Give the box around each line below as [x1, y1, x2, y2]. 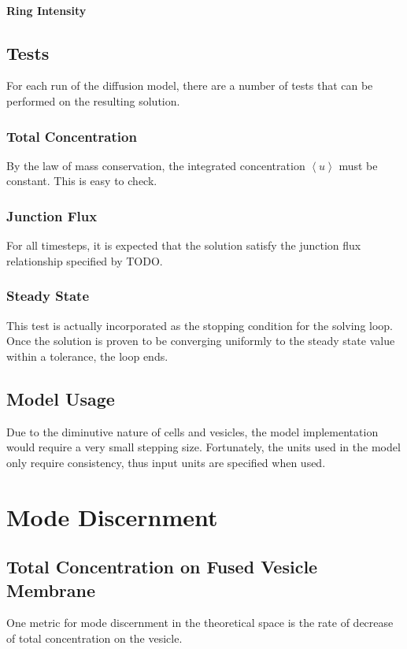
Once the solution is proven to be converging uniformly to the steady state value [6, 332, 395, 349]
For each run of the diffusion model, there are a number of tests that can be [6, 77, 373, 94]
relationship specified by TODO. [6, 252, 163, 269]
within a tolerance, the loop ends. [6, 347, 168, 364]
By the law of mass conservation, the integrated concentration [6, 157, 305, 173]
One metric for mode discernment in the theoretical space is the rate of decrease [6, 614, 394, 631]
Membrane [6, 577, 96, 602]
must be [339, 157, 378, 173]
